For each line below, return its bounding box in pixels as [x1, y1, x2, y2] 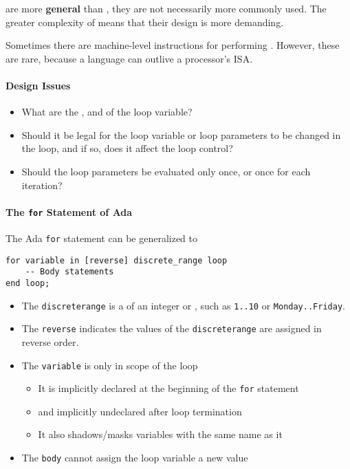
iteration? [21, 177, 63, 192]
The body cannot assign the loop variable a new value [21, 450, 248, 465]
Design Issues [6, 78, 71, 92]
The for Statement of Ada [6, 204, 133, 219]
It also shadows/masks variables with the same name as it [38, 427, 283, 441]
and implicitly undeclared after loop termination [38, 404, 242, 418]
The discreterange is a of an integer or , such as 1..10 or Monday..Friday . [21, 298, 345, 312]
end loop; [6, 278, 50, 288]
